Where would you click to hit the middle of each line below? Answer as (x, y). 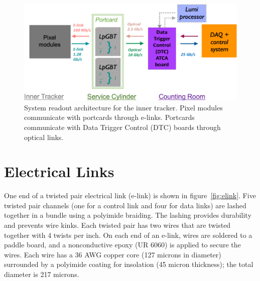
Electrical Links (59, 171)
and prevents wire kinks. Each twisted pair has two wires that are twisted (117, 225)
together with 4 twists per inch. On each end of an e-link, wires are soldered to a (128, 235)
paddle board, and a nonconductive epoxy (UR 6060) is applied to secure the (122, 245)
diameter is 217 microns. (42, 274)
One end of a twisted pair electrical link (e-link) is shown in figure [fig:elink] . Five (130, 195)
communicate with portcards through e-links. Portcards (109, 117)
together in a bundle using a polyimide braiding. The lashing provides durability (128, 215)
